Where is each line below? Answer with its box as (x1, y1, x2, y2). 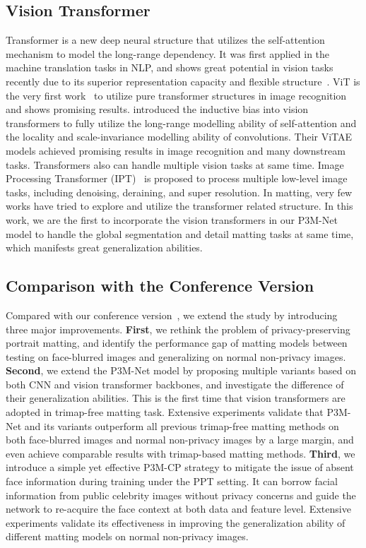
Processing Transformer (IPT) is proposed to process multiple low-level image (6, 171, 348, 186)
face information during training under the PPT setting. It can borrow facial (6, 474, 338, 489)
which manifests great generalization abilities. (6, 240, 203, 255)
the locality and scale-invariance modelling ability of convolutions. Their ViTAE (6, 129, 353, 144)
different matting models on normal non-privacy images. (6, 529, 249, 544)
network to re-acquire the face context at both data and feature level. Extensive (6, 501, 351, 516)
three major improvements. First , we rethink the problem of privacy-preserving (6, 321, 350, 336)
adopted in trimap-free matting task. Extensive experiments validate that (6, 405, 324, 419)
